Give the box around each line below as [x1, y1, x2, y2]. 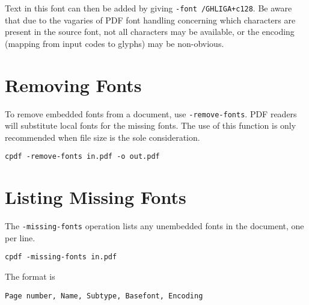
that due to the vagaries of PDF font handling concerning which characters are [5, 13, 296, 26]
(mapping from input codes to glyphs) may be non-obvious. [5, 37, 224, 49]
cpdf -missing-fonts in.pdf [5, 253, 117, 262]
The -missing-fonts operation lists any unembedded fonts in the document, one [5, 220, 304, 232]
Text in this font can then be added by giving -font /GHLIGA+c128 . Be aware [5, 2, 292, 14]
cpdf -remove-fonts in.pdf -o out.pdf [5, 152, 160, 161]
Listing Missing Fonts [5, 185, 186, 209]
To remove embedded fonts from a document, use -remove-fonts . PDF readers [5, 107, 297, 120]
